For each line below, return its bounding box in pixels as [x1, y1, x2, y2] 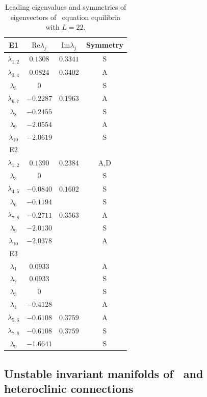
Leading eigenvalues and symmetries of [5, 2, 126, 12]
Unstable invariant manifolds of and [4, 365, 203, 381]
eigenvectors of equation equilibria [10, 11, 121, 22]
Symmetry [86, 39, 123, 50]
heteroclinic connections [4, 380, 134, 396]
